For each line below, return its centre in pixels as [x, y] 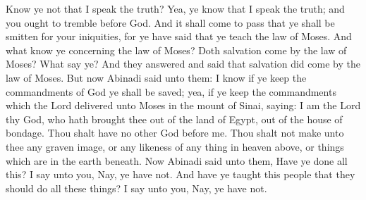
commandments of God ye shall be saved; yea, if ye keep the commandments [171, 91]
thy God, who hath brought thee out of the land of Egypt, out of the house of [174, 119]
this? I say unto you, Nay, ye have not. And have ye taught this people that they [181, 174]
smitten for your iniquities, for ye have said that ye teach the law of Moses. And [179, 36]
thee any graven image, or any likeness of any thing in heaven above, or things [175, 146]
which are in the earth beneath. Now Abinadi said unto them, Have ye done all [177, 160]
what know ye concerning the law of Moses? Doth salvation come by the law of [176, 50]
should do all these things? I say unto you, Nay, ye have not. [136, 188]
